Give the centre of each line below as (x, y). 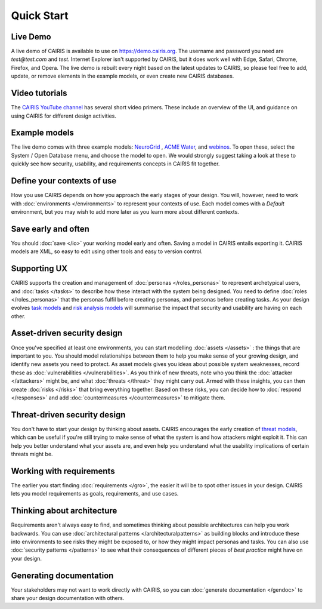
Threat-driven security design (68, 415)
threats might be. (32, 454)
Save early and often (50, 229)
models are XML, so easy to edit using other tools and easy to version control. (107, 251)
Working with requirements (63, 471)
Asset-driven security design (67, 333)
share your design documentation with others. (68, 598)
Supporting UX (39, 269)
